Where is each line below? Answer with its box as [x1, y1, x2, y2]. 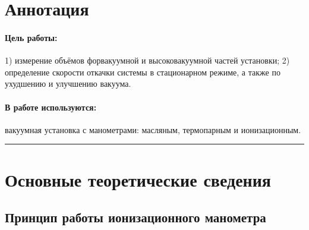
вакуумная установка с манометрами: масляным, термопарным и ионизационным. [5, 123, 301, 136]
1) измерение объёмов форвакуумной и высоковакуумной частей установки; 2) [5, 54, 290, 67]
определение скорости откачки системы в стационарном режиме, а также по [5, 65, 280, 78]
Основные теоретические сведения [5, 167, 271, 191]
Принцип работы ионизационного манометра [5, 208, 266, 226]
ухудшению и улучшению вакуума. [5, 77, 131, 90]
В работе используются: [5, 100, 97, 113]
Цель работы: [5, 31, 58, 43]
